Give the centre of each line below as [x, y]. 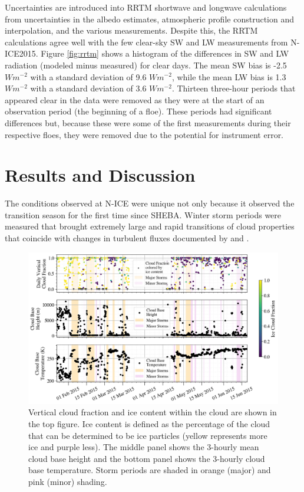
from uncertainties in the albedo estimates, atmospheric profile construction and [149, 19]
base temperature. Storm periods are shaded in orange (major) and [150, 470]
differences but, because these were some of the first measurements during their [148, 122]
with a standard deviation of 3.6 [88, 88]
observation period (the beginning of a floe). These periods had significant [138, 111]
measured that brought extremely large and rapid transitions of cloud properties [150, 226]
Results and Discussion [100, 175]
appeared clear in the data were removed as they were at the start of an [135, 99]
